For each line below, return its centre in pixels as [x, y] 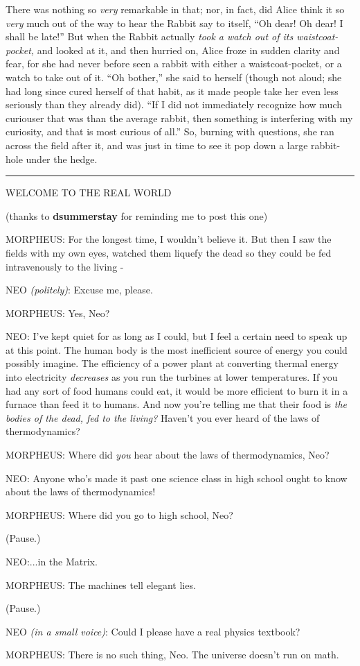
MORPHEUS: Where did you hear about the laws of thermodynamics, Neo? [168, 455]
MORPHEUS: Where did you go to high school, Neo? [119, 514]
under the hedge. [62, 159]
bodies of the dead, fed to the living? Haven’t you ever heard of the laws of [163, 417]
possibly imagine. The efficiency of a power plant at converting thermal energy [172, 363]
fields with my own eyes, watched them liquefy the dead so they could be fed [169, 252]
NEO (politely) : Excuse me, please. [79, 290]
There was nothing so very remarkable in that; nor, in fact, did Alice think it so [175, 9]
